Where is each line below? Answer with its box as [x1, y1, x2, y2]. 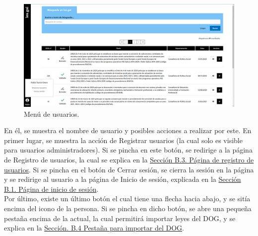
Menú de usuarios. [24, 108, 79, 119]
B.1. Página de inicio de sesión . [4, 183, 99, 194]
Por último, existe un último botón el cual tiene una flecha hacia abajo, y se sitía [4, 193, 251, 204]
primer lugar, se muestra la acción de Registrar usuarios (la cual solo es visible [4, 135, 243, 145]
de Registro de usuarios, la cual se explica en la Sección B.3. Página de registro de [4, 155, 254, 164]
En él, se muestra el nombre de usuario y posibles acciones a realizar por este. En [4, 125, 252, 136]
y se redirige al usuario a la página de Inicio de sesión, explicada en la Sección [4, 174, 241, 184]
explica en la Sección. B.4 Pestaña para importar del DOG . [4, 223, 184, 233]
